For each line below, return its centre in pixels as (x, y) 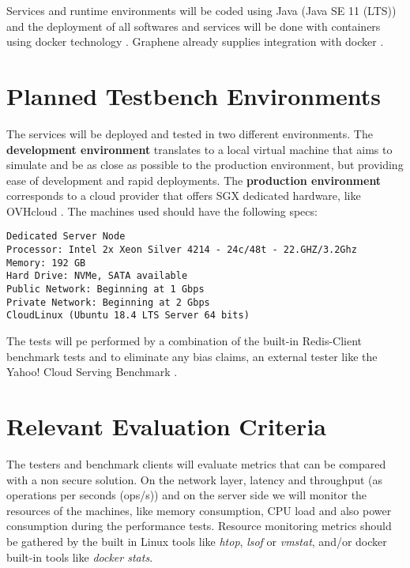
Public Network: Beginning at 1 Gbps (105, 290)
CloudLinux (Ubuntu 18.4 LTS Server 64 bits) (128, 316)
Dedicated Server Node (66, 237)
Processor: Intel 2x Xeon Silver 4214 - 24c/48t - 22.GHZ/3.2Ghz (182, 250)
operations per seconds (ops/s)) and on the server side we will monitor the (187, 495)
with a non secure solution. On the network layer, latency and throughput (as (195, 479)
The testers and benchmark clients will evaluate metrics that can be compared (196, 463)
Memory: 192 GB (46, 263)
